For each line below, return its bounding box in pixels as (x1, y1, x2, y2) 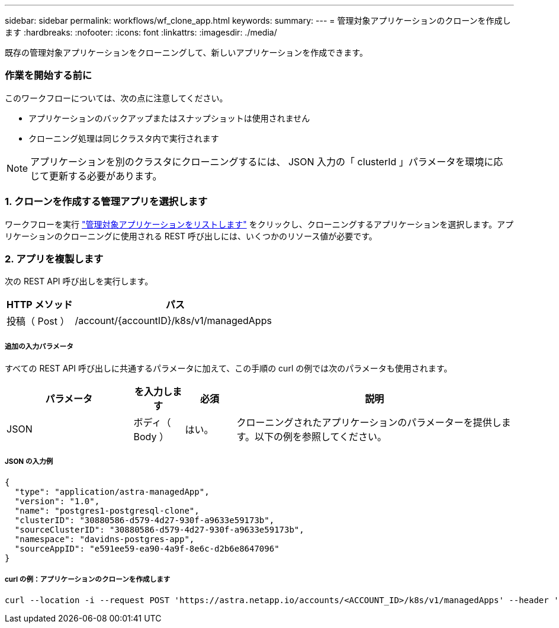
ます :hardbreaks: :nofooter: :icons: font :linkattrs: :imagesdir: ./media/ (5, 27, 277, 37)
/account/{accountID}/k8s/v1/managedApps (75, 315, 272, 327)
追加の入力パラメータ (5, 342, 73, 351)
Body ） (133, 431, 169, 443)
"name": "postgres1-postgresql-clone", (14, 505, 200, 515)
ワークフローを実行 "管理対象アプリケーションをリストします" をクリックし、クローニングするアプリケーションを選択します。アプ (5, 219, 513, 229)
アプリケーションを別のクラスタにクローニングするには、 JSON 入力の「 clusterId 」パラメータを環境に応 (30, 155, 503, 168)
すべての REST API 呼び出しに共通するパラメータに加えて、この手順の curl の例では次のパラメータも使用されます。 (5, 363, 452, 374)
